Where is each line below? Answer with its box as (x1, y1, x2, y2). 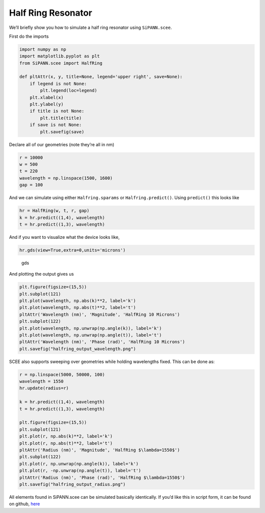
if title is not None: (29, 108, 84, 114)
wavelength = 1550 (19, 379, 64, 385)
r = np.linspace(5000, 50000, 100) (19, 372, 105, 377)
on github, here (9, 501, 40, 507)
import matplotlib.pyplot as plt (19, 53, 100, 59)
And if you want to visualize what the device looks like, (9, 234, 120, 240)
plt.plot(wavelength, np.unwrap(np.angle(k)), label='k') (19, 325, 162, 331)
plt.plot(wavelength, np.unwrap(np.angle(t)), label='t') (19, 332, 162, 338)
